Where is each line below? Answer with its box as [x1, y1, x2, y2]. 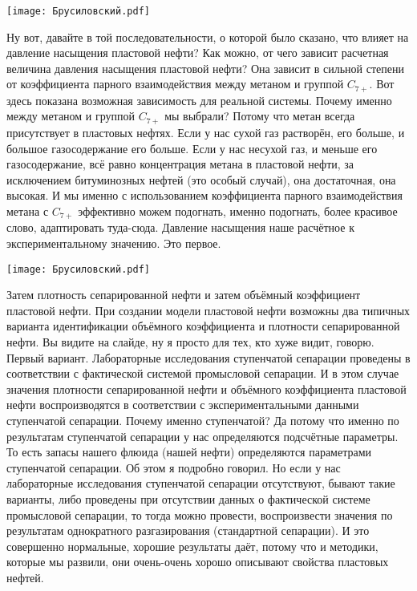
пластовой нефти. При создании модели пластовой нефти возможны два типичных [6, 302, 411, 318]
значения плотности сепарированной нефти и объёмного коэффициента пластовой [6, 380, 407, 397]
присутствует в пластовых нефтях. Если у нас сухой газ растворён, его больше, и [6, 123, 405, 140]
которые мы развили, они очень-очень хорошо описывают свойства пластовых [6, 553, 389, 570]
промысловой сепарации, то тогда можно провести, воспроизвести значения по [6, 506, 393, 523]
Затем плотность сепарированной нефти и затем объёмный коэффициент [6, 286, 361, 303]
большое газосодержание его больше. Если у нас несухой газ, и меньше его [6, 140, 378, 156]
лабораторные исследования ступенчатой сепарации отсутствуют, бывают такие [6, 475, 395, 492]
